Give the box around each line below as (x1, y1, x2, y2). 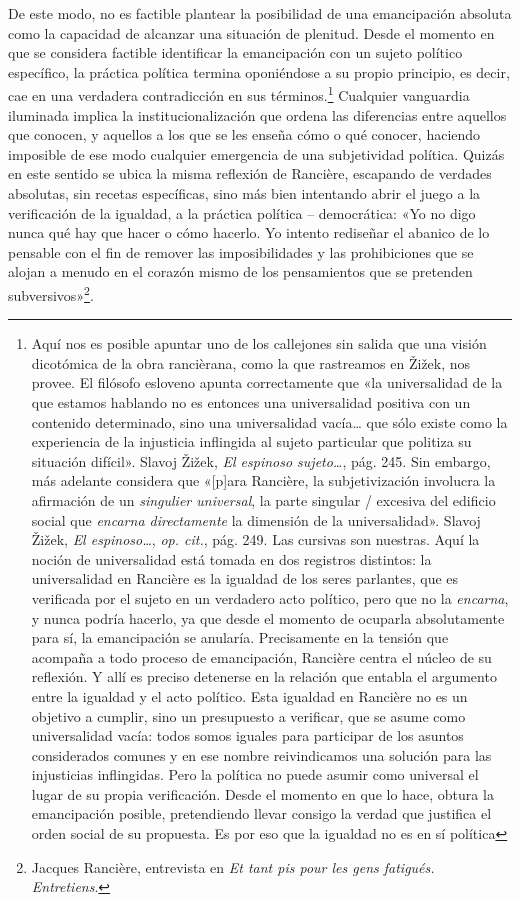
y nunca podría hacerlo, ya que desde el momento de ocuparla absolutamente (31, 607, 505, 628)
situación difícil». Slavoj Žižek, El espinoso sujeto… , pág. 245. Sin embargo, (31, 450, 491, 471)
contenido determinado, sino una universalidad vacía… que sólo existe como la (31, 411, 508, 432)
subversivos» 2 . (8, 281, 94, 305)
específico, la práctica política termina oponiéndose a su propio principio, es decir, (8, 61, 510, 82)
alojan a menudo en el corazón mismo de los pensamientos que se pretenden (8, 261, 473, 282)
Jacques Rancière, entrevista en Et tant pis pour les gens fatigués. (31, 856, 435, 877)
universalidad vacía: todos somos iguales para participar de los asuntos (31, 725, 464, 746)
